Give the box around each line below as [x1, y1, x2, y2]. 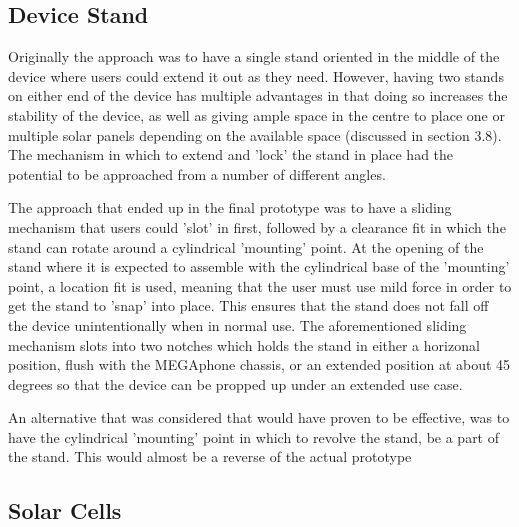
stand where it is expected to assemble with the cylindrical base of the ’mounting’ [8, 256, 510, 277]
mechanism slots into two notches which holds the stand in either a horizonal [8, 334, 480, 355]
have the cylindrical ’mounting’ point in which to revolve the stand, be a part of [8, 426, 500, 447]
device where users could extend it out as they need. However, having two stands [8, 65, 504, 86]
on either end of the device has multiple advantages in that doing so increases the [8, 85, 508, 106]
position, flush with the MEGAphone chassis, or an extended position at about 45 [8, 354, 511, 375]
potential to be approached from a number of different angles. [8, 163, 386, 184]
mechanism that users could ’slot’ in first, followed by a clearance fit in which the [8, 216, 506, 237]
